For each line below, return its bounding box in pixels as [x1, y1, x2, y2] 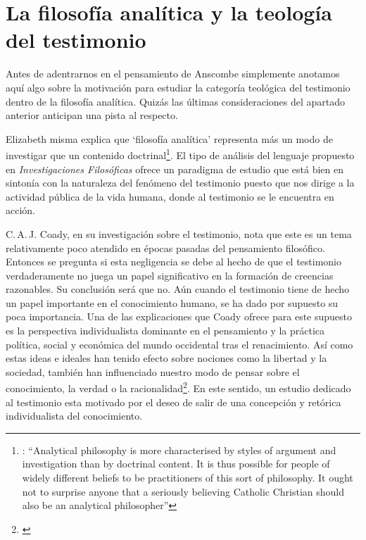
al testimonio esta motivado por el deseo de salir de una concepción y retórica [6, 394, 341, 409]
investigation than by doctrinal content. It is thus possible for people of [22, 456, 330, 471]
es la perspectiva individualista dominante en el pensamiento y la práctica [6, 323, 325, 338]
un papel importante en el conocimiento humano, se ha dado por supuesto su [6, 295, 339, 310]
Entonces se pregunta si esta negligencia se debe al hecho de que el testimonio [6, 254, 342, 269]
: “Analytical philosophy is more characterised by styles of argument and [22, 442, 336, 457]
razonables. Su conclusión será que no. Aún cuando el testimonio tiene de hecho [6, 282, 350, 296]
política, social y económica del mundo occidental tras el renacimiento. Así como [6, 337, 353, 351]
